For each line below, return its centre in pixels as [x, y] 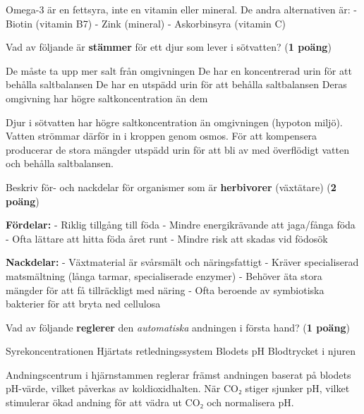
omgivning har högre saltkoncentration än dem [107, 98]
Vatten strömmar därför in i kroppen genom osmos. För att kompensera [162, 136]
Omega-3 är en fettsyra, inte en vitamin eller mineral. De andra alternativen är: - [181, 9]
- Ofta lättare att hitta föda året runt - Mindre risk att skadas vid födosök [167, 238]
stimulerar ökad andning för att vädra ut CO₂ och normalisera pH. [150, 402]
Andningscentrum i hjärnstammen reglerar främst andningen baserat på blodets [178, 374]
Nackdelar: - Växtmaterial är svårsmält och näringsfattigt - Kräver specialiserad [182, 262]
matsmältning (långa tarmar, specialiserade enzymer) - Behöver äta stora [164, 275]
